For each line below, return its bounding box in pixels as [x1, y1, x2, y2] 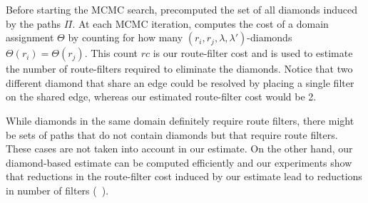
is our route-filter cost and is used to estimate [153, 46, 353, 61]
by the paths [6, 16, 61, 31]
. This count [84, 46, 138, 61]
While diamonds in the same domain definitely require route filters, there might [6, 113, 354, 127]
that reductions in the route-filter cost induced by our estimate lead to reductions [6, 169, 362, 184]
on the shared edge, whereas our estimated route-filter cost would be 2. [6, 89, 317, 104]
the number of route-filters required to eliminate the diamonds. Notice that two [6, 61, 353, 76]
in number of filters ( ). [6, 182, 109, 197]
